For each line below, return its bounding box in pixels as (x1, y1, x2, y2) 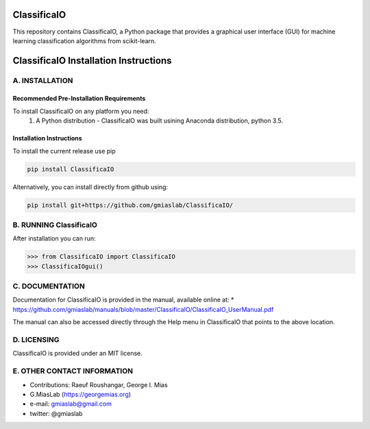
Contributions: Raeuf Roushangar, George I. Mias (29, 380, 168, 389)
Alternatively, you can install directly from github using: (12, 182, 168, 191)
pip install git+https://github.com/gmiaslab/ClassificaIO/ (27, 201, 234, 209)
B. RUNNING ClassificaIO (12, 220, 97, 230)
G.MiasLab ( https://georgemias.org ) (29, 390, 132, 398)
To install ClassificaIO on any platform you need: (12, 107, 149, 115)
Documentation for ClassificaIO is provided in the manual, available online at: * (12, 295, 234, 304)
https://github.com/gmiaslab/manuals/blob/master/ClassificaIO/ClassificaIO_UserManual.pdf (12, 305, 274, 313)
